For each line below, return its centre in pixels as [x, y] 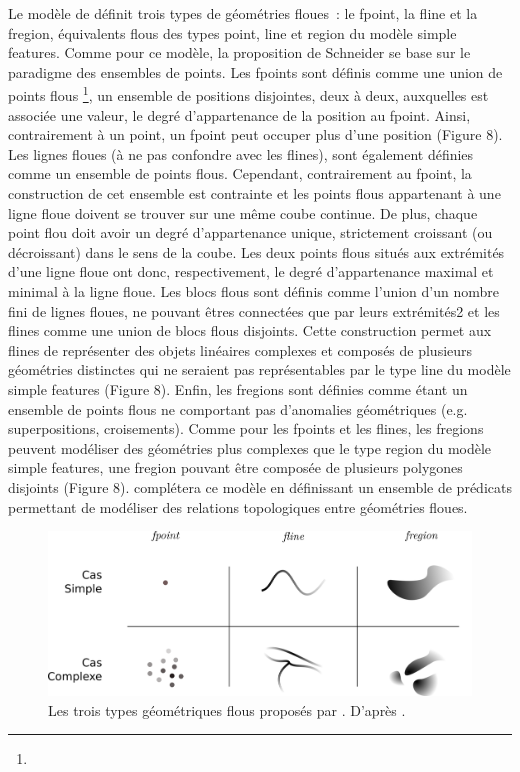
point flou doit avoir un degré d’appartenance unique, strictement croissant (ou [250, 232]
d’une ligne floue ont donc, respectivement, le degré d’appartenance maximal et [251, 271]
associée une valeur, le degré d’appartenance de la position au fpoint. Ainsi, [239, 114]
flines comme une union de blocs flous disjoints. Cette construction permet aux [250, 330]
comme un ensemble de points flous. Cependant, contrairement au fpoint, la [240, 173]
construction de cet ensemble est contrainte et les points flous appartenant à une [254, 193]
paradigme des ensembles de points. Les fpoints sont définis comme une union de [255, 71]
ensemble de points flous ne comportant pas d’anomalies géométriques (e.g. [238, 408]
